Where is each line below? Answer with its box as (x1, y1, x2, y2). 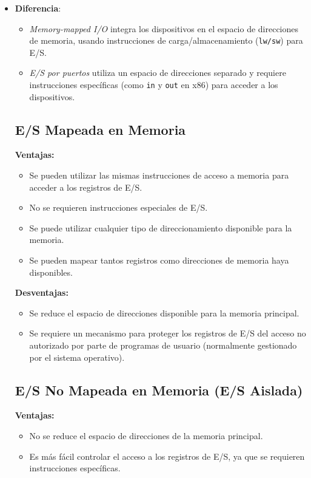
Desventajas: (15, 286, 69, 299)
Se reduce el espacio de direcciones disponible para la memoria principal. (29, 306, 299, 319)
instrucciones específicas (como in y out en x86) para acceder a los (29, 78, 278, 91)
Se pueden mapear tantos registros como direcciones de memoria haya (29, 254, 289, 267)
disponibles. (29, 265, 73, 278)
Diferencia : (15, 2, 61, 14)
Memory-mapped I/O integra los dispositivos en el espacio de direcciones (29, 22, 299, 35)
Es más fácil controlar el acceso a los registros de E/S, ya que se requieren (29, 449, 305, 462)
